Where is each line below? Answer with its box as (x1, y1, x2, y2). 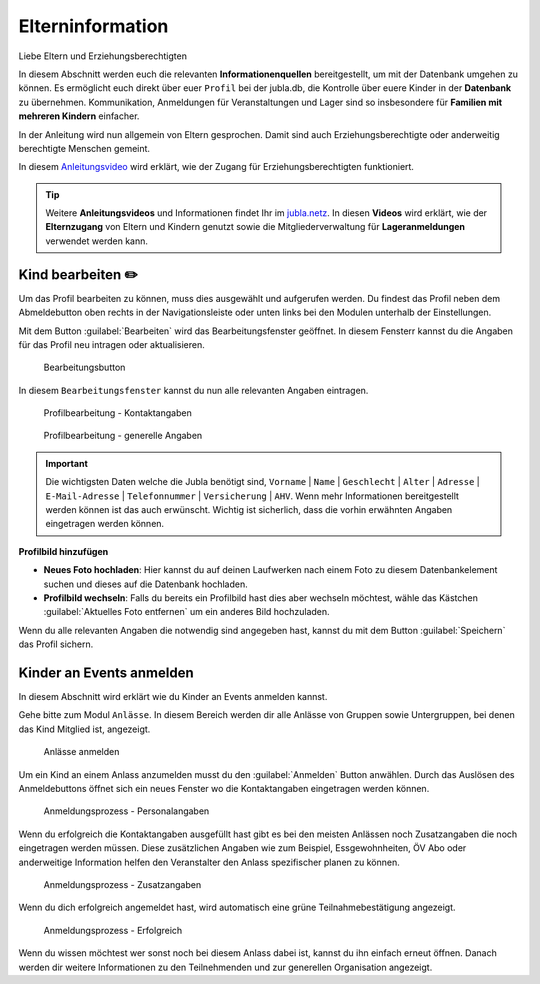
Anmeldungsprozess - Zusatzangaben (43, 878, 202, 890)
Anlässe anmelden (43, 746, 120, 758)
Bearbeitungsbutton (43, 361, 126, 374)
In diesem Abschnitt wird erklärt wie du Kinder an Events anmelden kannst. (18, 691, 328, 703)
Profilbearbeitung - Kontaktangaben (43, 407, 192, 419)
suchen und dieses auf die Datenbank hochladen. (43, 578, 249, 590)
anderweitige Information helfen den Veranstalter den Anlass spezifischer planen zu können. (18, 856, 400, 868)
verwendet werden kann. (45, 235, 149, 247)
